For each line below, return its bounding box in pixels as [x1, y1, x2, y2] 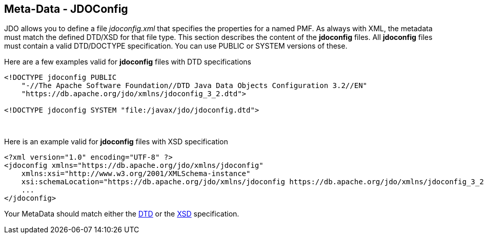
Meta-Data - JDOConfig [4, 3, 128, 15]
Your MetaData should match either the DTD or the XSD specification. [4, 209, 239, 219]
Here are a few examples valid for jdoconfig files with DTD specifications [4, 57, 251, 67]
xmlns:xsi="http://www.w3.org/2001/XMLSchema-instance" [21, 169, 251, 178]
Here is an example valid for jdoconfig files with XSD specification [4, 137, 228, 146]
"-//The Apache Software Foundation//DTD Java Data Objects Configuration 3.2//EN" [21, 81, 368, 90]
